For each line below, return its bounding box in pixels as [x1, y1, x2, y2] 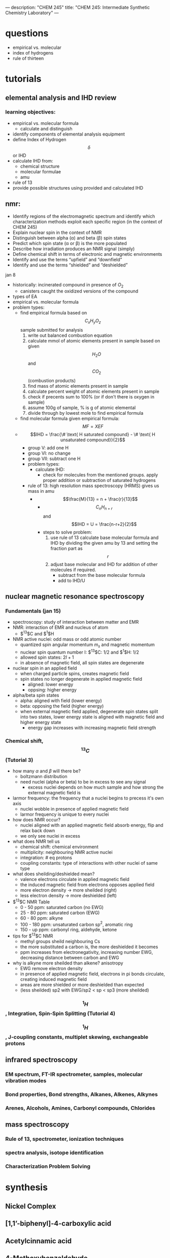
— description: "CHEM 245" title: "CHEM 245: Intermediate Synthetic [5, 5, 150, 10]
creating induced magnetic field [20, 976, 87, 982]
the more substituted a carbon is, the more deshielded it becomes [20, 944, 158, 950]
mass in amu [27, 488, 55, 494]
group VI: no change [27, 450, 71, 456]
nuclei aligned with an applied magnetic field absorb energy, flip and [20, 822, 163, 828]
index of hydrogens [12, 49, 54, 56]
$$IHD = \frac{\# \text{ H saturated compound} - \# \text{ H [30, 431, 156, 437]
